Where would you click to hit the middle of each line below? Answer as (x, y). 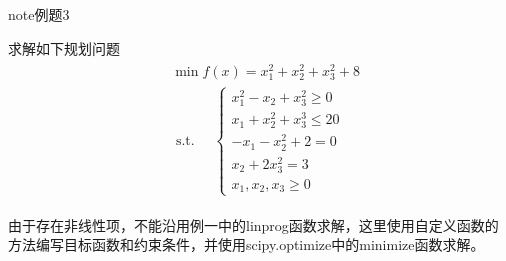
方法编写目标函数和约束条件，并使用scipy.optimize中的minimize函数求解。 (246, 244)
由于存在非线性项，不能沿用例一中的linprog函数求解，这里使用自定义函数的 (253, 224)
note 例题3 (39, 14)
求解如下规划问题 (64, 47)
